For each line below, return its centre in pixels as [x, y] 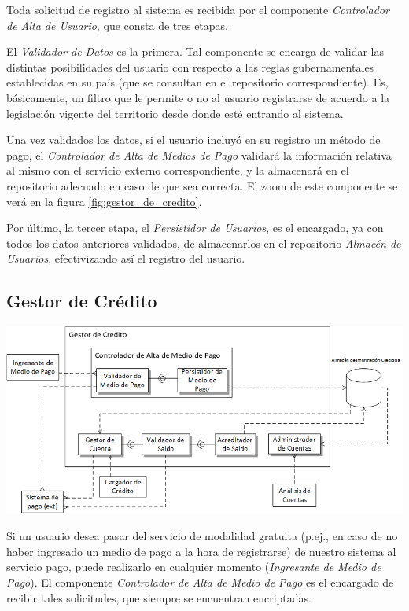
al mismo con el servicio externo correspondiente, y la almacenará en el [178, 170]
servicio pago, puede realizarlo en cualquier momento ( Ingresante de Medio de [194, 567]
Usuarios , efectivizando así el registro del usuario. [126, 258]
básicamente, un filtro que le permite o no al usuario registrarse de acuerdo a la [198, 97]
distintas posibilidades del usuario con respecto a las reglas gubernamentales [190, 66]
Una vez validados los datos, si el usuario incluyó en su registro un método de [193, 140]
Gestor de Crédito [82, 301]
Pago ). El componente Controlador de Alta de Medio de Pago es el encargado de [200, 582]
